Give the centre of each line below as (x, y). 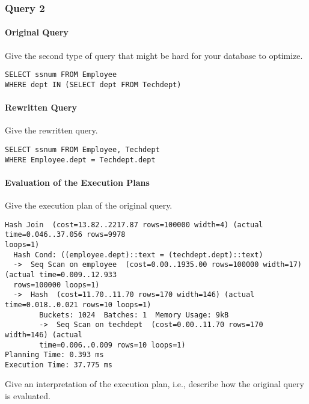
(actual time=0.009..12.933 (61, 274)
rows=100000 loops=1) (57, 285)
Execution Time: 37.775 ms (59, 365)
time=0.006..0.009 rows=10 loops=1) (112, 345)
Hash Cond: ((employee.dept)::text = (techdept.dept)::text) (138, 255)
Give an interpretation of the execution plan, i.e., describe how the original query (154, 384)
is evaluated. (28, 396)
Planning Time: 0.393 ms (54, 355)
